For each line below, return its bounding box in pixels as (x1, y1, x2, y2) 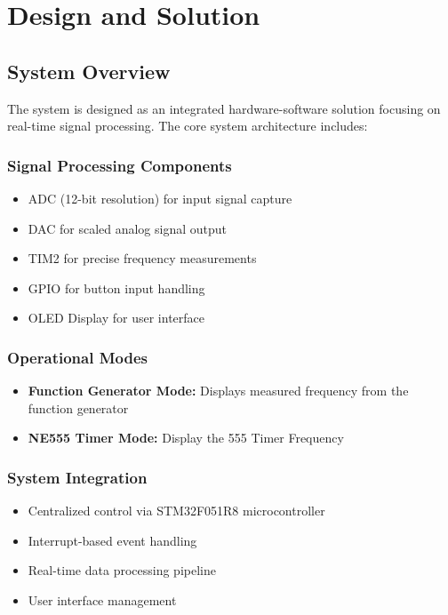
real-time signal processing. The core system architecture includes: (7, 116, 368, 135)
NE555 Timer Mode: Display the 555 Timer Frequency (28, 428, 344, 447)
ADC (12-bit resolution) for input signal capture (28, 188, 292, 207)
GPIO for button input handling (28, 278, 205, 297)
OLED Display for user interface (28, 308, 205, 327)
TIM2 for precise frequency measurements (28, 249, 257, 268)
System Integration (7, 466, 148, 488)
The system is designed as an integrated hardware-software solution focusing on (7, 99, 441, 117)
